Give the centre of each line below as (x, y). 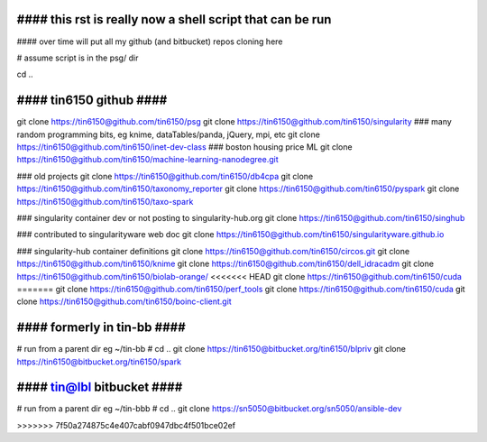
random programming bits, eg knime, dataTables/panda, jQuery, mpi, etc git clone (168, 134)
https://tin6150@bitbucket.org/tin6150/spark (99, 362)
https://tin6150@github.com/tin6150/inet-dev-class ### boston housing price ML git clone (184, 147)
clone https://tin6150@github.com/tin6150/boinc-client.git (124, 301)
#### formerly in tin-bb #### (101, 328)
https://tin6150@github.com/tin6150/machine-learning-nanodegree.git (147, 160)
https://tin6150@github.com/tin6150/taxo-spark (105, 201)
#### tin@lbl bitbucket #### (100, 387)
